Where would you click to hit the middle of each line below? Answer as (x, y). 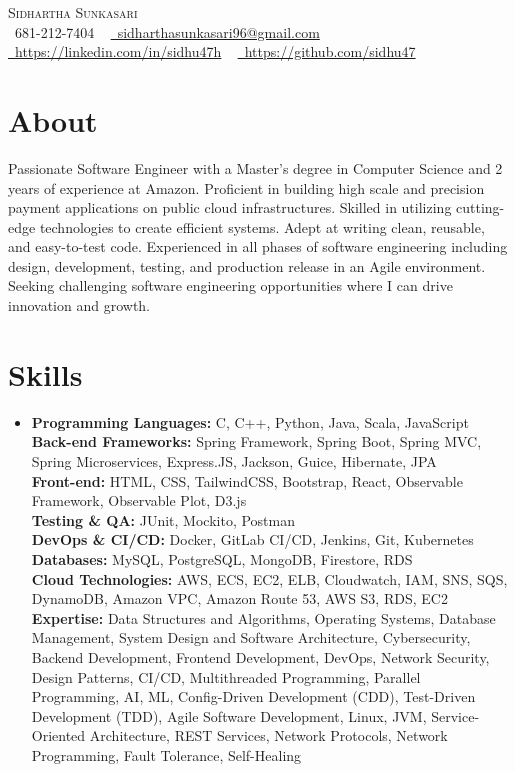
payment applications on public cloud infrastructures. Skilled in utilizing (230, 207)
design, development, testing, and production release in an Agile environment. (247, 265)
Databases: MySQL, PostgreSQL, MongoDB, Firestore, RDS (222, 558)
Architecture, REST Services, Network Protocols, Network (268, 735)
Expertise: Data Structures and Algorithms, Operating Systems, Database (263, 617)
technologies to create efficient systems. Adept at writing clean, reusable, (262, 226)
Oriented (58, 735)
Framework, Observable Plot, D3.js (139, 500)
